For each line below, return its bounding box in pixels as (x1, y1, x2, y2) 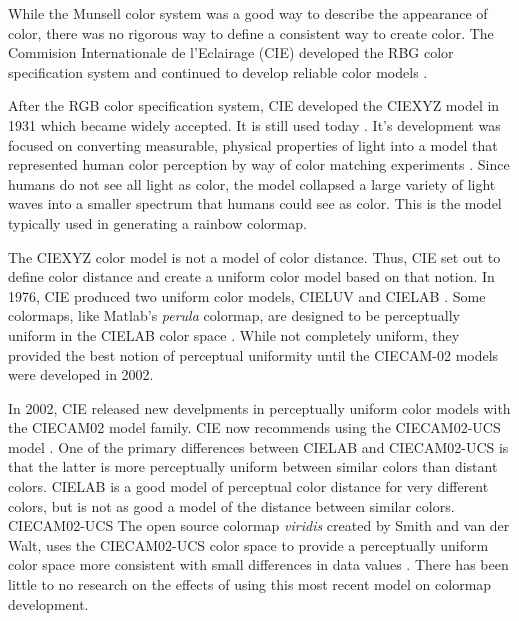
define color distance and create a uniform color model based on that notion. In (8, 266, 495, 287)
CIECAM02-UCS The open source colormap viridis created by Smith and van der (8, 515, 510, 536)
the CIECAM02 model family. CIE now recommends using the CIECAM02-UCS (8, 417, 501, 438)
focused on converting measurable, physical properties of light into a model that (8, 134, 498, 155)
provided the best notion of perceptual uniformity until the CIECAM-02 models (8, 344, 499, 365)
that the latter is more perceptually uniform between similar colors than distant (8, 456, 498, 477)
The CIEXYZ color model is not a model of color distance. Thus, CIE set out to (8, 246, 501, 267)
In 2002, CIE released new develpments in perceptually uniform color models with (8, 397, 511, 418)
